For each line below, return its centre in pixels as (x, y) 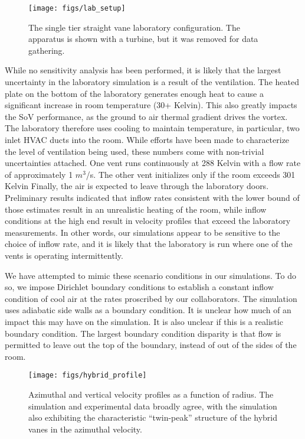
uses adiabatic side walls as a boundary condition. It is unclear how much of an (148, 310)
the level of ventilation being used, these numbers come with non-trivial (135, 151)
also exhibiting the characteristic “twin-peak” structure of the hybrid (153, 417)
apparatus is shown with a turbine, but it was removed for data (143, 39)
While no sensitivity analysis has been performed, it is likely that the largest (143, 70)
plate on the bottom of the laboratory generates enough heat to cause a (134, 93)
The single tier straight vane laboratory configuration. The (134, 27)
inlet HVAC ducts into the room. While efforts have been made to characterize (147, 139)
